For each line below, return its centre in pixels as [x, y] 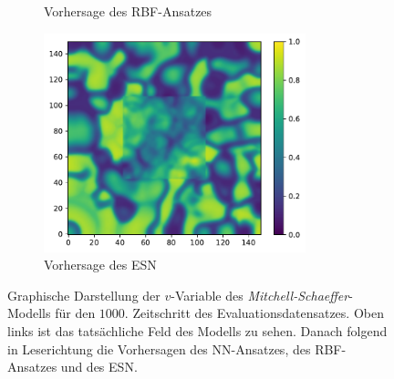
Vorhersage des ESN [100, 265]
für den [75, 313]
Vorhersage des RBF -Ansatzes [128, 11]
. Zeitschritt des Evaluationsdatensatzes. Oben [254, 313]
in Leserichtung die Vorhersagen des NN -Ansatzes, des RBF [175, 348]
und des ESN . [99, 367]
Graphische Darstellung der [84, 295]
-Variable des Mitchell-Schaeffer [260, 295]
